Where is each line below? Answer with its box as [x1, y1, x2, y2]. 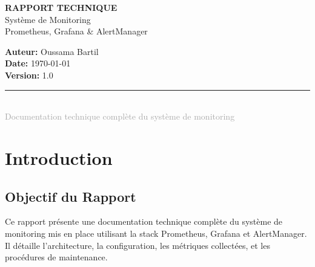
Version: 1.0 [5, 68, 53, 81]
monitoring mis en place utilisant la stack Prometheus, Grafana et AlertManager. [5, 227, 307, 239]
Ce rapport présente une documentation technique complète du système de [5, 215, 283, 228]
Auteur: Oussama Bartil [5, 45, 99, 57]
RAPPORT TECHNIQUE [5, 1, 118, 13]
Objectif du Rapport [5, 187, 136, 205]
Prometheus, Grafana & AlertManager [5, 25, 148, 37]
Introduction [5, 145, 113, 170]
